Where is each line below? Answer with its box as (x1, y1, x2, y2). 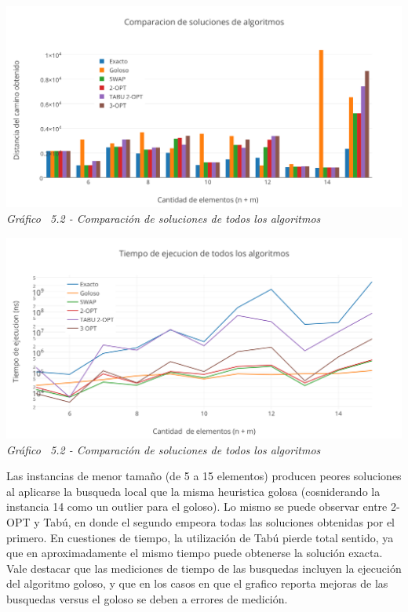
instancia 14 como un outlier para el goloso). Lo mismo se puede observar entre (6, 498, 388, 515)
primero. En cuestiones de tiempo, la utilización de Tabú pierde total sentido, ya (6, 529, 394, 545)
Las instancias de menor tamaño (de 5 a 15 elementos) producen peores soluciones (6, 468, 402, 484)
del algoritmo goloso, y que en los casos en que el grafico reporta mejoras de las (6, 575, 388, 592)
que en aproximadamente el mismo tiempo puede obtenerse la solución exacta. (6, 545, 383, 561)
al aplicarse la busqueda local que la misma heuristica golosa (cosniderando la (6, 483, 381, 499)
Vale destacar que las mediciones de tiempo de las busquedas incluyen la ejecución (6, 559, 402, 576)
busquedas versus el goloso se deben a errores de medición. (6, 590, 288, 607)
